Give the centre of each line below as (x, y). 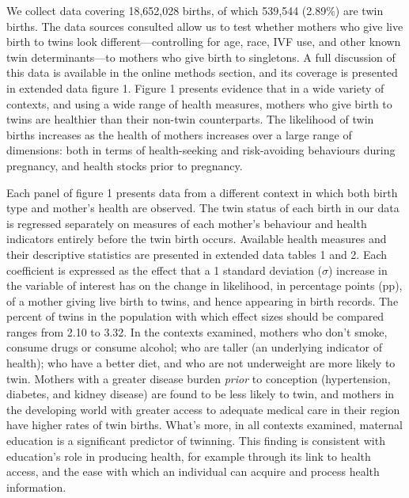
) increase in (358, 270)
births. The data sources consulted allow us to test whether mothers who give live (205, 26)
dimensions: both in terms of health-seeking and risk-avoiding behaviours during (201, 150)
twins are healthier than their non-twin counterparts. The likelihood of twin (190, 119)
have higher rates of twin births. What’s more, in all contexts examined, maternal (205, 425)
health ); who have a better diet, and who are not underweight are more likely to (201, 363)
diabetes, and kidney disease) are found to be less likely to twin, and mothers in (201, 394)
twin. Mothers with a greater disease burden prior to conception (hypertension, (199, 378)
